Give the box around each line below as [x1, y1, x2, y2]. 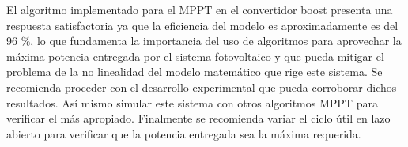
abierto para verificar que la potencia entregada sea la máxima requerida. [6, 125, 361, 141]
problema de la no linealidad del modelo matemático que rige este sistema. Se [6, 63, 383, 80]
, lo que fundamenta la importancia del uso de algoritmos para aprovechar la [30, 32, 402, 49]
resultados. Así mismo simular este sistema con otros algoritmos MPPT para [6, 94, 378, 111]
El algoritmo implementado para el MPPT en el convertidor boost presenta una [6, 2, 393, 17]
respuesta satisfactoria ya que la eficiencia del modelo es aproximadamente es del [6, 17, 399, 33]
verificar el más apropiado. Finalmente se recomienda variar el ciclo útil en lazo [6, 110, 391, 126]
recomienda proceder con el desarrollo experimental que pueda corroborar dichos [6, 78, 397, 95]
